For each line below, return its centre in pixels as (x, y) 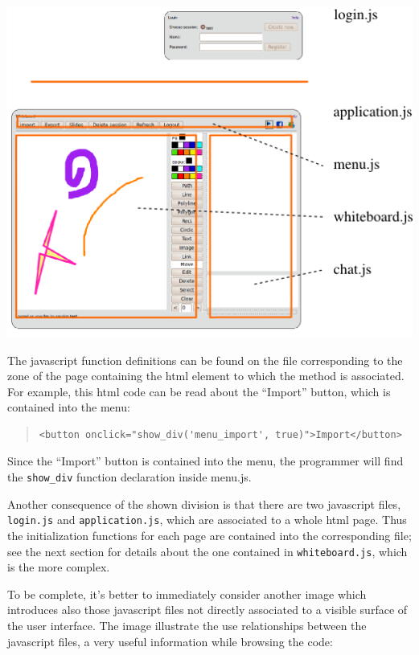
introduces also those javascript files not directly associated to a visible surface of (207, 610)
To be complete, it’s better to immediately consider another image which (187, 594)
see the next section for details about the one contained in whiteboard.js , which (207, 551)
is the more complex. (59, 567)
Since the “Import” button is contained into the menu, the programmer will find (205, 461)
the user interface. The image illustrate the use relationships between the (187, 625)
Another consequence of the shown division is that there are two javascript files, (204, 504)
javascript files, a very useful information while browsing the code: (170, 641)
